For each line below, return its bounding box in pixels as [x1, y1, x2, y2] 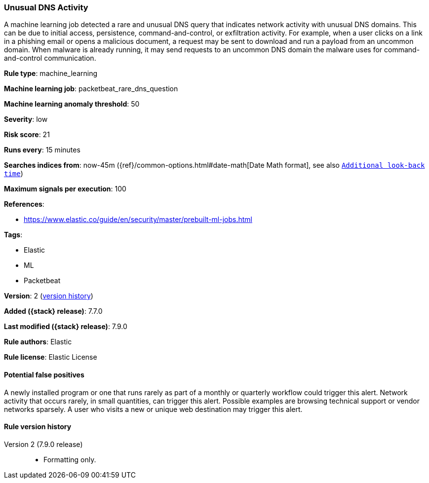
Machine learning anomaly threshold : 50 [4, 100, 140, 109]
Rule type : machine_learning [4, 69, 98, 78]
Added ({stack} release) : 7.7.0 [4, 307, 103, 316]
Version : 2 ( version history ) [4, 292, 93, 300]
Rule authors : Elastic [4, 337, 72, 346]
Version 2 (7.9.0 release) [4, 440, 83, 448]
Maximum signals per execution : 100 [4, 185, 126, 193]
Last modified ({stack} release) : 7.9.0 [4, 322, 127, 331]
